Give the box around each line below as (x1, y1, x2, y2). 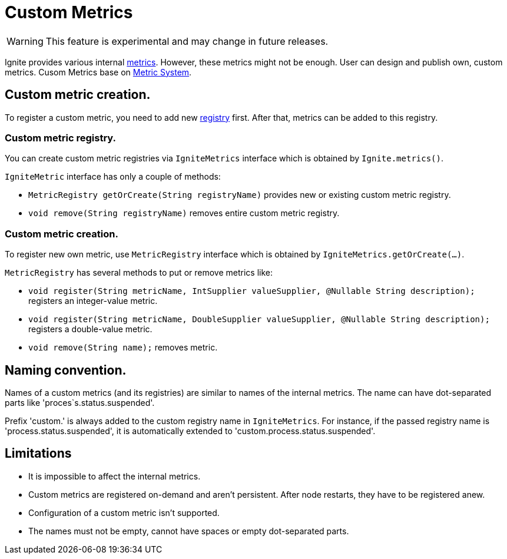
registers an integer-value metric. (28, 296, 158, 306)
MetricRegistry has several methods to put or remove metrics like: (5, 267, 273, 278)
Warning (6, 35, 44, 47)
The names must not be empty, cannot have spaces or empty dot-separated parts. (28, 525, 349, 536)
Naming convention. (5, 362, 127, 378)
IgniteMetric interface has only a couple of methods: (5, 171, 221, 182)
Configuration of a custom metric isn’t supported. (28, 507, 220, 518)
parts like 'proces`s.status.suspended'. (5, 397, 155, 408)
